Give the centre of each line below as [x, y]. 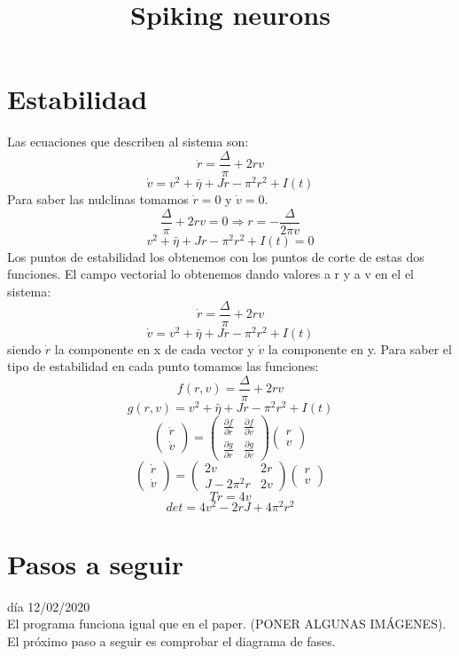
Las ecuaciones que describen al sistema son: [128, 142]
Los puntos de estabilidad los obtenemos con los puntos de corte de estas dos [216, 256]
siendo [24, 348]
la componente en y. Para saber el [360, 348]
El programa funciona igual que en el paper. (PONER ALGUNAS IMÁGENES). [227, 624]
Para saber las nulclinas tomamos [98, 199]
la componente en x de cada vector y [154, 348]
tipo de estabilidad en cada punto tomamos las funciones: [163, 366]
